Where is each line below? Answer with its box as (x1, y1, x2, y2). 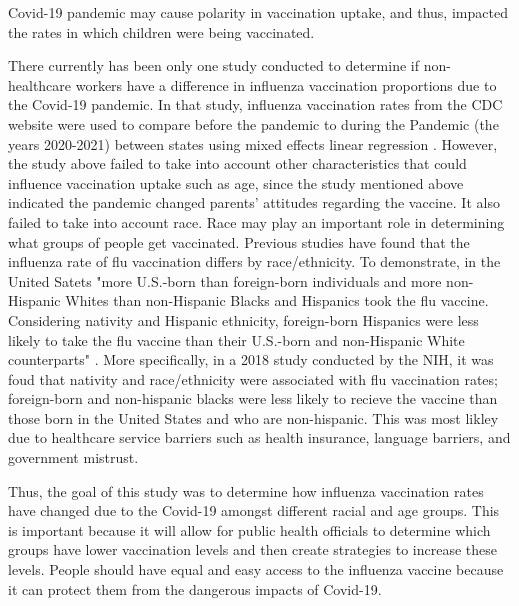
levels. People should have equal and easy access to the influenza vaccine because (8, 559, 504, 580)
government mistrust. (8, 447, 139, 468)
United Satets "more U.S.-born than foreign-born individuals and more (8, 270, 442, 291)
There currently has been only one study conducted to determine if (8, 55, 419, 76)
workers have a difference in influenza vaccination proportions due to (75, 74, 497, 95)
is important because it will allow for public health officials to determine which (8, 519, 491, 540)
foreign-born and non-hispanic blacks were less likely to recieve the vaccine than (8, 388, 498, 409)
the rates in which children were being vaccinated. (8, 21, 315, 42)
